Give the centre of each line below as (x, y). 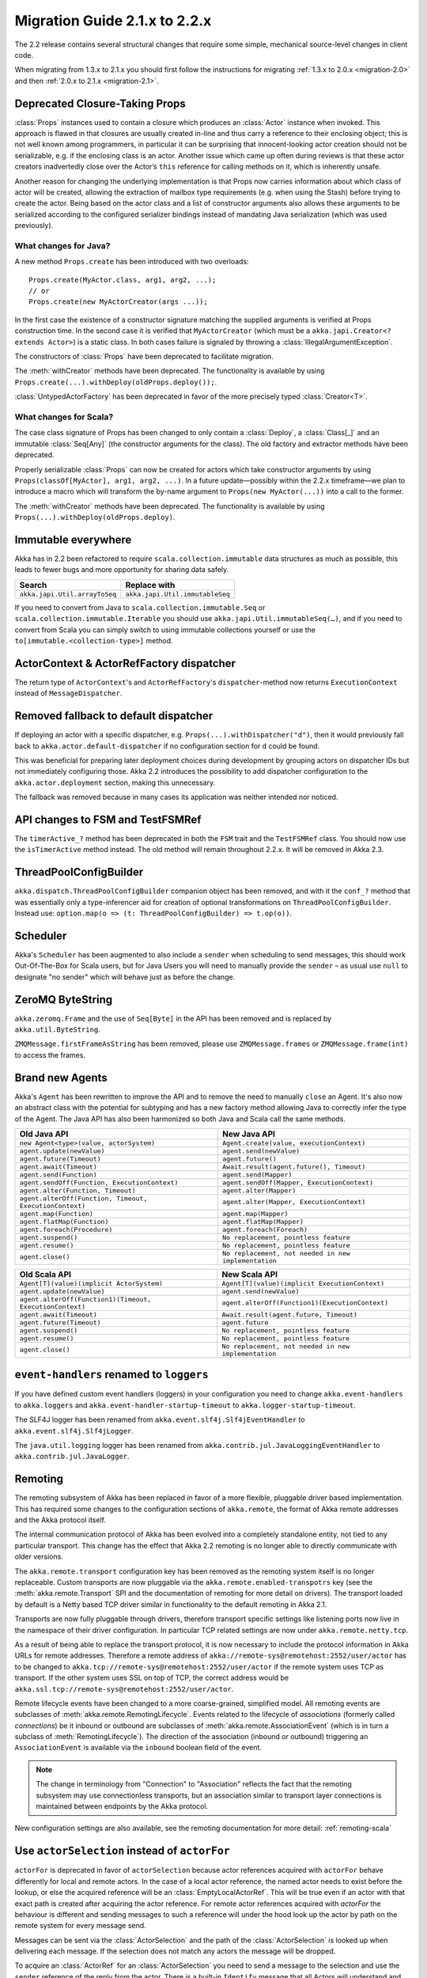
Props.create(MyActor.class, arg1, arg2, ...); (123, 280)
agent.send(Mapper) (257, 1175)
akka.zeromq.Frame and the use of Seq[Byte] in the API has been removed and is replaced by (173, 1018)
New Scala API (250, 1274)
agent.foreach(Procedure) (66, 1229)
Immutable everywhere (73, 539)
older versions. (39, 1557)
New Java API (249, 1134)
